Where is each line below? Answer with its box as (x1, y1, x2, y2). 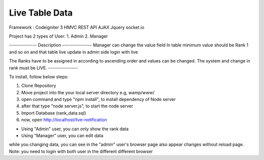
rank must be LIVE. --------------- (9, 65, 78, 71)
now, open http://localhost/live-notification (21, 117, 107, 123)
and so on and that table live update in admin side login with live (9, 49, 138, 55)
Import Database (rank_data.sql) (21, 110, 87, 116)
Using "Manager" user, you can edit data (21, 133, 104, 139)
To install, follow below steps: (9, 74, 68, 80)
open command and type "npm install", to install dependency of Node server (21, 97, 176, 102)
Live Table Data (9, 7, 73, 18)
